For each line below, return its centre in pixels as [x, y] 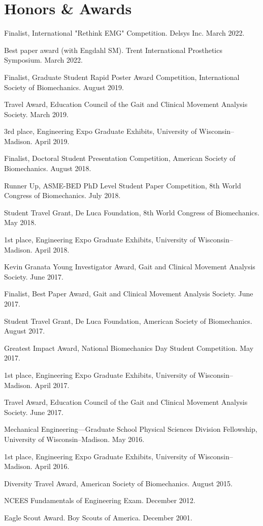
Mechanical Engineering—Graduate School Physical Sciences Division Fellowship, [131, 429]
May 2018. [20, 222]
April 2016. [52, 466]
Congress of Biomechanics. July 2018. [62, 195]
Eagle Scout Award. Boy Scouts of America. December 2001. [98, 517]
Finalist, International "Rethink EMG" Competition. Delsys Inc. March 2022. [124, 33]
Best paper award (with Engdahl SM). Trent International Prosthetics [113, 50]
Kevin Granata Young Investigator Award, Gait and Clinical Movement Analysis [130, 267]
